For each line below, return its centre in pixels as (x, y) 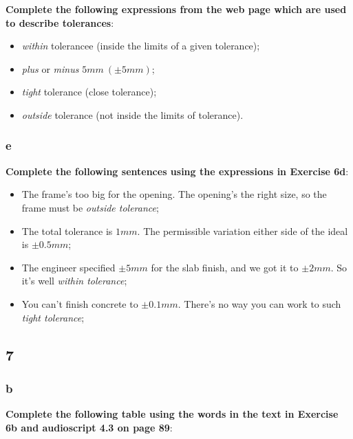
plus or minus (50, 68)
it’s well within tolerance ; (74, 281)
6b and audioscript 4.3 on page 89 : (89, 427)
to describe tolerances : (60, 22)
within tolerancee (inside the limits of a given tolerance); (141, 46)
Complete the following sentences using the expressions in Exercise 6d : (177, 171)
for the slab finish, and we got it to (225, 267)
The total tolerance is (67, 230)
